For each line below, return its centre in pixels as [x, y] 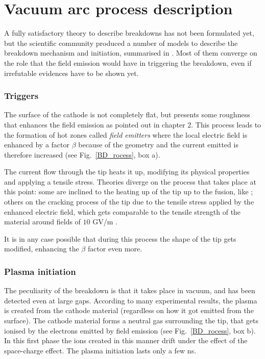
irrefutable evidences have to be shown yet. [71, 73]
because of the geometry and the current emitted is [158, 145]
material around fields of [42, 222]
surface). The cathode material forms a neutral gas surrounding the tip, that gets [131, 320]
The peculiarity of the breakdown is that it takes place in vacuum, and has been [130, 290]
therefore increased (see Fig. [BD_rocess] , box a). [82, 154]
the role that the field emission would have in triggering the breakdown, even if [128, 62]
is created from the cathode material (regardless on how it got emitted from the [129, 310]
